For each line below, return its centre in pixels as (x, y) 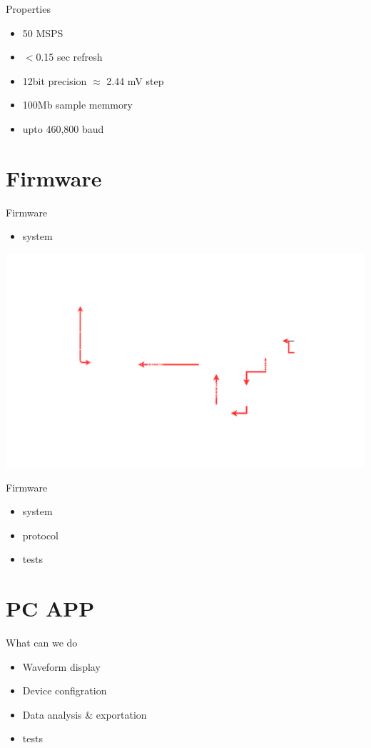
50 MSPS (43, 33)
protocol (41, 535)
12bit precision (55, 80)
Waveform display (61, 666)
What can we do (42, 643)
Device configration (65, 690)
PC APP (50, 608)
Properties (28, 9)
